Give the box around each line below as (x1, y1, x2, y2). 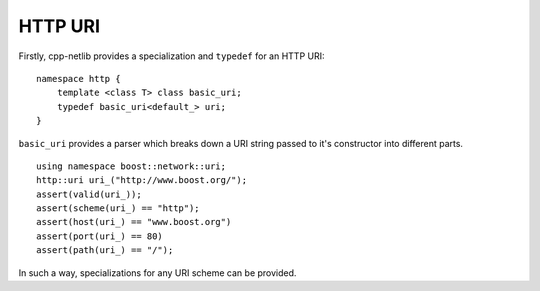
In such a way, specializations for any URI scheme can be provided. (18, 266, 297, 279)
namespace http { (36, 73, 121, 84)
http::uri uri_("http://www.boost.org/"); (36, 175, 248, 186)
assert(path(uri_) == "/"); (36, 245, 174, 256)
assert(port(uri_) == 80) (36, 230, 164, 242)
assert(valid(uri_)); (36, 188, 142, 200)
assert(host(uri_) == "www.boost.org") (36, 216, 232, 228)
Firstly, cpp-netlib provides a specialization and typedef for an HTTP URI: (18, 50, 325, 62)
